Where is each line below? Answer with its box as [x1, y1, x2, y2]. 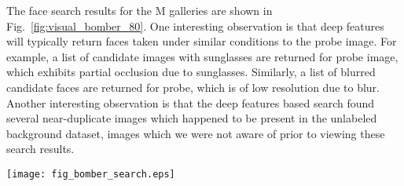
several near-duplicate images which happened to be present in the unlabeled [6, 110, 377, 126]
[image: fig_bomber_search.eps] [6, 168, 175, 180]
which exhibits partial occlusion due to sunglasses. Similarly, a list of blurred [6, 64, 376, 80]
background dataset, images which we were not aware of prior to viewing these [6, 125, 385, 141]
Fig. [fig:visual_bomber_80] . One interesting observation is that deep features [6, 17, 384, 34]
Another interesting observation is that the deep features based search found [6, 94, 375, 111]
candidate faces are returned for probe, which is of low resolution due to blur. [6, 78, 380, 95]
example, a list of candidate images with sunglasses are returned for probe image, [6, 48, 398, 64]
